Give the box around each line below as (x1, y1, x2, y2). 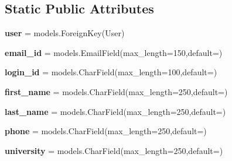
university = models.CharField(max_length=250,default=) (5, 144, 223, 156)
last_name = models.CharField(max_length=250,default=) (5, 105, 226, 117)
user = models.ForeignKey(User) (5, 27, 125, 39)
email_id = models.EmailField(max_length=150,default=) (5, 46, 223, 58)
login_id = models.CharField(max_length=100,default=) (5, 66, 217, 78)
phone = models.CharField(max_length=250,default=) (5, 125, 207, 137)
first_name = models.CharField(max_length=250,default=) (5, 85, 228, 97)
